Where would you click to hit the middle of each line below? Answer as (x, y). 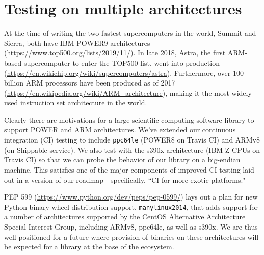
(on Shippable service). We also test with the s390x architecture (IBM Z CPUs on (132, 149)
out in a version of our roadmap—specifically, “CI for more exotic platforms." (125, 179)
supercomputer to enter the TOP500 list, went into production (122, 62)
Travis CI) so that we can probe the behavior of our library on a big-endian (122, 160)
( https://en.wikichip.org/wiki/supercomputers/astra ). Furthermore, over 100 (124, 73)
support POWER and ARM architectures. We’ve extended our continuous (120, 130)
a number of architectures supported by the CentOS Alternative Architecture (125, 217)
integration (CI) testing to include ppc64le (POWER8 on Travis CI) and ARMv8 (132, 140)
